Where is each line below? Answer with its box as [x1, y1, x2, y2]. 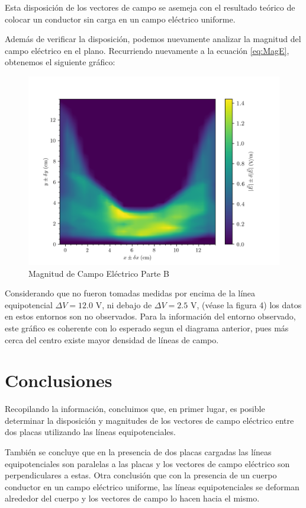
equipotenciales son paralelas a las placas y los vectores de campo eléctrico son [5, 457, 290, 469]
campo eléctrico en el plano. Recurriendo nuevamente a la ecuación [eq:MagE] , [5, 44, 289, 56]
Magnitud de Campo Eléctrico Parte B [28, 267, 169, 279]
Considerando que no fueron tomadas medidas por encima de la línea [5, 287, 256, 299]
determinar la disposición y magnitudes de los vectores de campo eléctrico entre [5, 414, 294, 426]
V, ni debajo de [95, 298, 152, 311]
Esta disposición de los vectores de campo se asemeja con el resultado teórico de [5, 1, 295, 13]
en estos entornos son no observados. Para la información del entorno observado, [5, 310, 296, 322]
